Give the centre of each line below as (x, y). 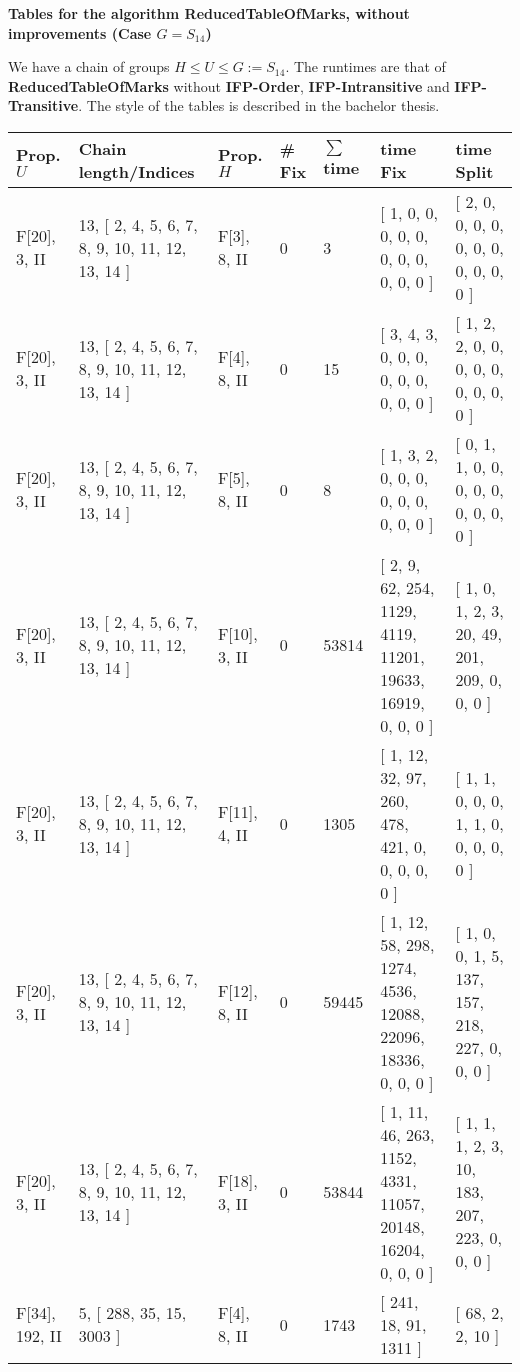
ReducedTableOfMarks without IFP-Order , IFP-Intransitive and (229, 85)
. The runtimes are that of (365, 66)
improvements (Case (80, 32)
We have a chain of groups (89, 66)
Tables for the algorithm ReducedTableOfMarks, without (209, 13)
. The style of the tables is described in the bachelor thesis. (259, 105)
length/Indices (136, 171)
